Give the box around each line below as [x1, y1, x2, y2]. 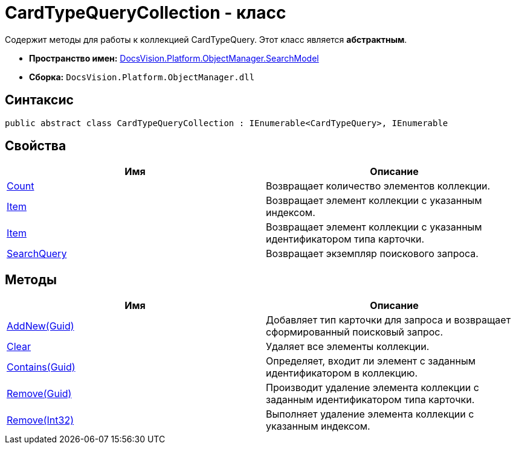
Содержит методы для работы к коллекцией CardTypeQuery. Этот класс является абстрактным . [5, 34, 407, 45]
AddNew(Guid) [7, 320, 74, 333]
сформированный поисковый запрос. [266, 326, 443, 339]
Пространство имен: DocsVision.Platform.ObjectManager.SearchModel [29, 53, 319, 63]
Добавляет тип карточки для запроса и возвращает [266, 314, 511, 326]
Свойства [5, 138, 66, 154]
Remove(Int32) [7, 414, 74, 427]
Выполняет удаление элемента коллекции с [266, 408, 474, 421]
